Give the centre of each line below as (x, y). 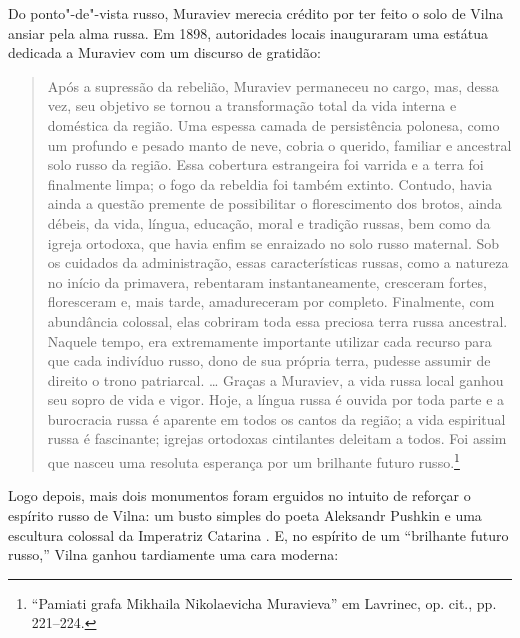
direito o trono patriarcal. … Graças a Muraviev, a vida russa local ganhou (275, 379)
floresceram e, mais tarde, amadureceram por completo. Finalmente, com (271, 301)
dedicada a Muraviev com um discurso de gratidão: (164, 52)
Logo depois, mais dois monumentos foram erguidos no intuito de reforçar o (239, 495)
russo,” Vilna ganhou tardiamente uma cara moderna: (173, 554)
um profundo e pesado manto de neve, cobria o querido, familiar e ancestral (279, 144)
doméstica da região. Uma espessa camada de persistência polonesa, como (273, 124)
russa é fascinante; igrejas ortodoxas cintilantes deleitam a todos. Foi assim (277, 438)
